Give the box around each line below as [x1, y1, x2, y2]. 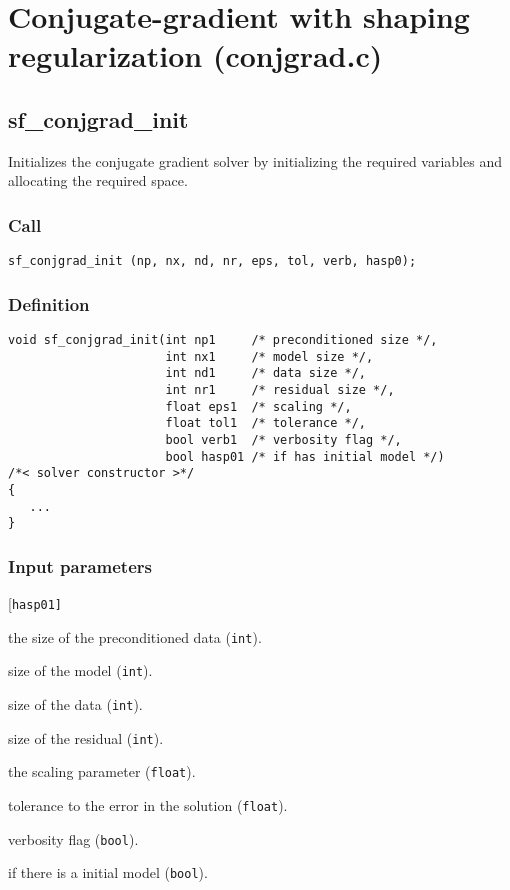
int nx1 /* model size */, [165, 349, 374, 364]
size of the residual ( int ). [8, 727, 164, 748]
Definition [8, 291, 90, 316]
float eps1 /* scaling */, [165, 399, 352, 414]
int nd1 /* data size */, [165, 366, 366, 381]
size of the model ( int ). [8, 660, 153, 681]
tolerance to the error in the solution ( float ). [8, 795, 288, 816]
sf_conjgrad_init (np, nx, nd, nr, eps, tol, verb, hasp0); [8, 254, 417, 269]
